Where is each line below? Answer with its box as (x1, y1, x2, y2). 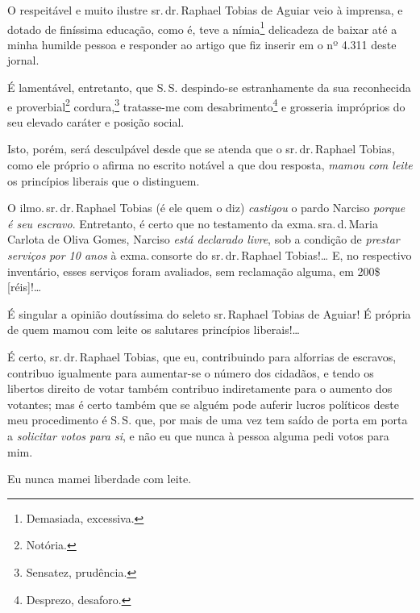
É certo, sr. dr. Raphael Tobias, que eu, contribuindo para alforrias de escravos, (7, 348, 397, 365)
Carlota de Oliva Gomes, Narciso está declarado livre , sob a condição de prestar (7, 231, 400, 248)
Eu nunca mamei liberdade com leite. (7, 470, 192, 487)
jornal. (7, 52, 40, 69)
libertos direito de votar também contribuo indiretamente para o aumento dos (7, 380, 393, 397)
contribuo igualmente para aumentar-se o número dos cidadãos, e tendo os (7, 364, 374, 381)
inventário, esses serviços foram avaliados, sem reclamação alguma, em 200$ (7, 262, 380, 279)
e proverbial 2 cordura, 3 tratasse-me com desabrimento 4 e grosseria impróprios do (7, 95, 405, 115)
